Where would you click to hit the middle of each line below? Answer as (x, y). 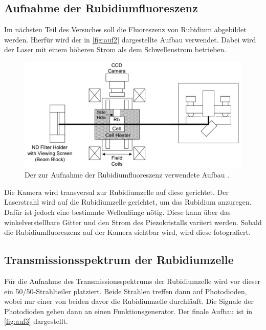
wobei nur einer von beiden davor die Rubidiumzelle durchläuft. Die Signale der (129, 301)
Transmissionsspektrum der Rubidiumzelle (119, 260)
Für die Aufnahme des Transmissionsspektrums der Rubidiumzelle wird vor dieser (132, 281)
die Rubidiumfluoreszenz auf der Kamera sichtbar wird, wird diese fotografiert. (127, 232)
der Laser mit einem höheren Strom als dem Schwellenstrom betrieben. (115, 49)
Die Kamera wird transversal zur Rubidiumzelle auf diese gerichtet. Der (116, 192)
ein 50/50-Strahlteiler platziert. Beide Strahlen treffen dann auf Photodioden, (126, 291)
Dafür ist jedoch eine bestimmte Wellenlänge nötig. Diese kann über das (117, 212)
